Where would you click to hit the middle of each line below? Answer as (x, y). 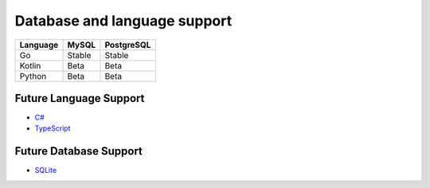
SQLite (46, 170)
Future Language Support (80, 98)
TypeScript (53, 128)
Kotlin (30, 65)
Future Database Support (79, 151)
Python (33, 76)
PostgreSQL (128, 45)
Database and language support (123, 21)
